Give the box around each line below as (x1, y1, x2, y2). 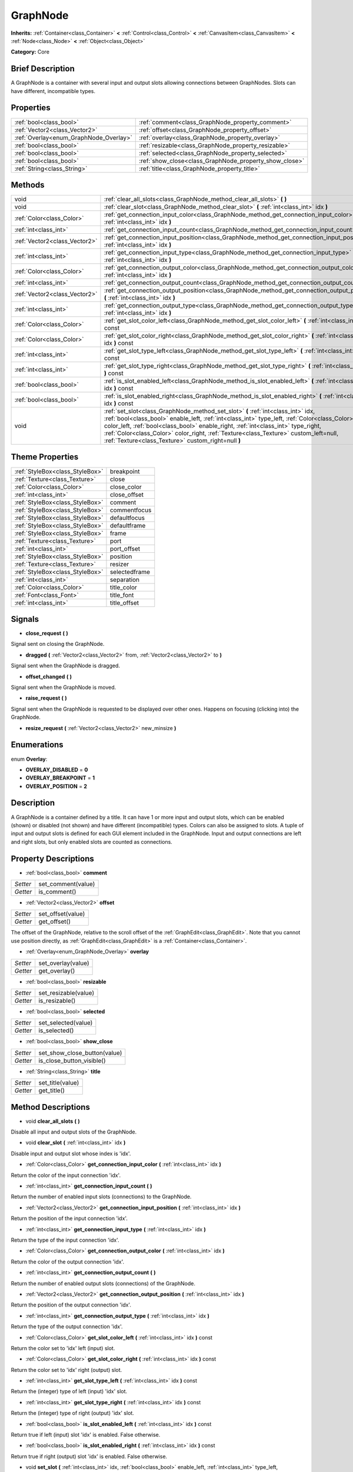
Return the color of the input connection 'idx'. (11, 1172, 121, 1179)
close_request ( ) (25, 630, 68, 637)
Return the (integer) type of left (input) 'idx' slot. (11, 1388, 128, 1395)
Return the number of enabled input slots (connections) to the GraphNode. (11, 1193, 192, 1201)
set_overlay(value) (38, 959, 89, 967)
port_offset (109, 545, 141, 553)
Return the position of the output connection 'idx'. (11, 1301, 132, 1308)
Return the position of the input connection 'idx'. (11, 1215, 128, 1222)
